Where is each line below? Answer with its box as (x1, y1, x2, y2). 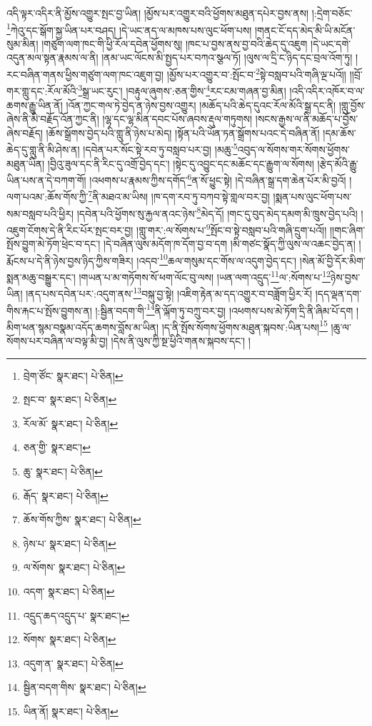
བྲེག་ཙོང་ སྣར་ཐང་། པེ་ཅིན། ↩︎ (23, 368, 124, 383)
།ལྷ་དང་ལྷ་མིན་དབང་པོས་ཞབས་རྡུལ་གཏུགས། (102, 111, 253, 126)
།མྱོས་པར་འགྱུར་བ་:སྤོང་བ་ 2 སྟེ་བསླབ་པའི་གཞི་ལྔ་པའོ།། (166, 65, 346, 81)
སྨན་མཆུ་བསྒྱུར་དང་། (6, 269, 76, 284)
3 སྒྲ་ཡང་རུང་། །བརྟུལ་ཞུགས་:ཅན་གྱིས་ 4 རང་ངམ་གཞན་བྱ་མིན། (78, 81, 286, 98)
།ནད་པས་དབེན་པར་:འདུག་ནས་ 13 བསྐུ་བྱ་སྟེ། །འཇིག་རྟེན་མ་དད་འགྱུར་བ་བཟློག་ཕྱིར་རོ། (26, 284, 313, 301)
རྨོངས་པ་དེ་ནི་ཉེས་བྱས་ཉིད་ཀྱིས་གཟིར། (6, 253, 134, 268)
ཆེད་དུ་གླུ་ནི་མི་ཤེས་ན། (6, 141, 80, 156)
